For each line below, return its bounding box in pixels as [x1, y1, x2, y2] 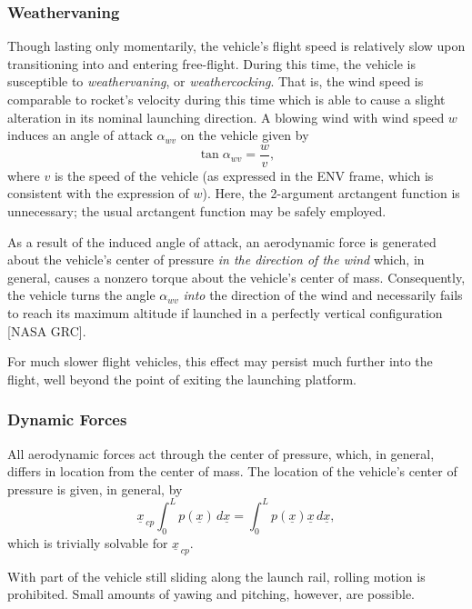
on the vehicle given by [180, 125, 309, 145]
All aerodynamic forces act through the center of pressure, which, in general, [7, 444, 435, 463]
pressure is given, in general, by [7, 479, 183, 498]
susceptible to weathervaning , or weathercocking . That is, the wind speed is [7, 72, 424, 91]
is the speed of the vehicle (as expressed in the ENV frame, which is [54, 165, 434, 185]
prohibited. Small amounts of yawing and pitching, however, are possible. [7, 584, 415, 604]
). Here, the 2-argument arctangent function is [202, 184, 460, 203]
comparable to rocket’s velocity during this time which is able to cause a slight [7, 90, 446, 108]
